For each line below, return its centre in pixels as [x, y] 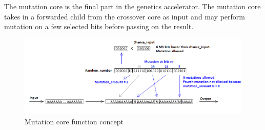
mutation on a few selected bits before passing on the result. [99, 26]
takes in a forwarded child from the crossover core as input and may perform [125, 16]
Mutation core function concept [74, 121]
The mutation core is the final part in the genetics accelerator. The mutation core [132, 6]
